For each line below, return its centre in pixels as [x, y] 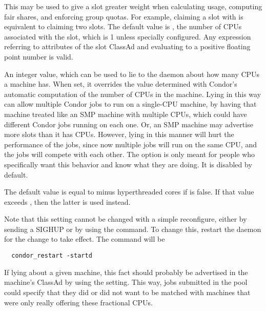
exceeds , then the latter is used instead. [67, 201]
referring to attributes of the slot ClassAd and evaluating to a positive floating [127, 46]
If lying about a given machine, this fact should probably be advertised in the [126, 272]
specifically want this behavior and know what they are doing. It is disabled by [128, 164]
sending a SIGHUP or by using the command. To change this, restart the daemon [133, 229]
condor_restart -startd [52, 256]
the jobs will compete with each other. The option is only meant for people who [130, 154]
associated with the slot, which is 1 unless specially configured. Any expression [128, 36]
